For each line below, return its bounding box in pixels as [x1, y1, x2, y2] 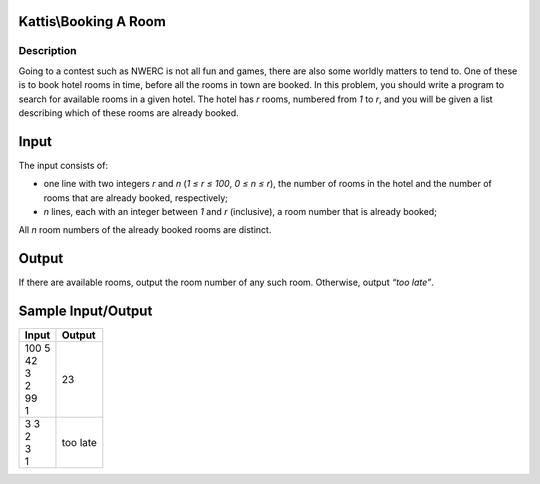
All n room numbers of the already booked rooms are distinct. [18, 224, 272, 236]
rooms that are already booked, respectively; [43, 191, 229, 204]
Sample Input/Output [18, 303, 153, 320]
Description [18, 44, 77, 58]
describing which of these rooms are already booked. [18, 106, 239, 119]
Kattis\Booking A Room [18, 13, 167, 30]
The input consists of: [18, 159, 109, 171]
